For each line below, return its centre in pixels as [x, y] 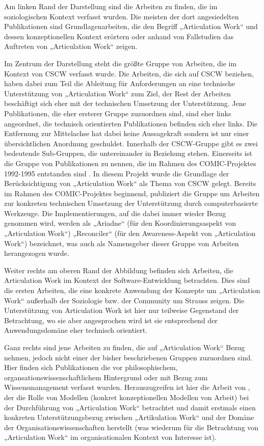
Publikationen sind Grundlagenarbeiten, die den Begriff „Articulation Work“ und [131, 26]
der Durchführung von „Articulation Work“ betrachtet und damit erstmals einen [130, 407]
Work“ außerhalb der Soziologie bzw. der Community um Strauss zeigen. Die [124, 300]
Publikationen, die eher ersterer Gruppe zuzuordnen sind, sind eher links [118, 113]
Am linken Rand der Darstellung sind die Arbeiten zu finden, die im [111, 6]
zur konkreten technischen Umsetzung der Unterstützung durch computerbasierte [131, 203]
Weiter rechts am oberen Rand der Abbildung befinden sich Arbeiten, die [119, 270]
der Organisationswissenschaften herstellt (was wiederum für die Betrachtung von [131, 427]
